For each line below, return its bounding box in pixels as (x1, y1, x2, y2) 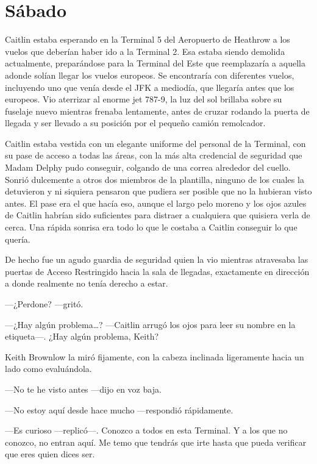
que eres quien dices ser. (5, 448, 95, 460)
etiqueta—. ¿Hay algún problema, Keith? (5, 330, 159, 343)
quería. (5, 232, 30, 245)
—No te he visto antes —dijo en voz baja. (5, 382, 162, 395)
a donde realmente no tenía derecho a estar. (5, 277, 168, 290)
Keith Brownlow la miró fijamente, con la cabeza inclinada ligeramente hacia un (5, 350, 304, 363)
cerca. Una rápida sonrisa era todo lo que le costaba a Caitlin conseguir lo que (5, 221, 297, 234)
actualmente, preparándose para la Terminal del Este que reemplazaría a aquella (5, 57, 305, 70)
